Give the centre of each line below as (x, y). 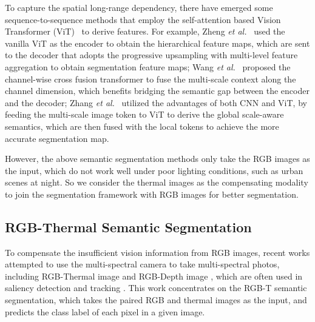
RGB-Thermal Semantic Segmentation (128, 226)
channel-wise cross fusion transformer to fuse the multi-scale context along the (151, 79)
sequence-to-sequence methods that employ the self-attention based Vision (143, 19)
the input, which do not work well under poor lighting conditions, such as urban (154, 170)
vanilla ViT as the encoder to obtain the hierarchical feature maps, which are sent (157, 43)
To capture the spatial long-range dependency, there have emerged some (139, 7)
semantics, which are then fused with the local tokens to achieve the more (142, 126)
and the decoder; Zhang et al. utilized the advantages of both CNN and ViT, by (156, 102)
